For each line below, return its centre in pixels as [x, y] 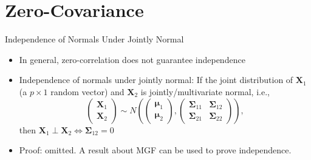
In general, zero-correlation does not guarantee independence [132, 59]
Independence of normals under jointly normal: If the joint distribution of [156, 80]
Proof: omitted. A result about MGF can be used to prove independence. [155, 150]
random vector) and [87, 91]
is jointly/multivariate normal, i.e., [205, 91]
